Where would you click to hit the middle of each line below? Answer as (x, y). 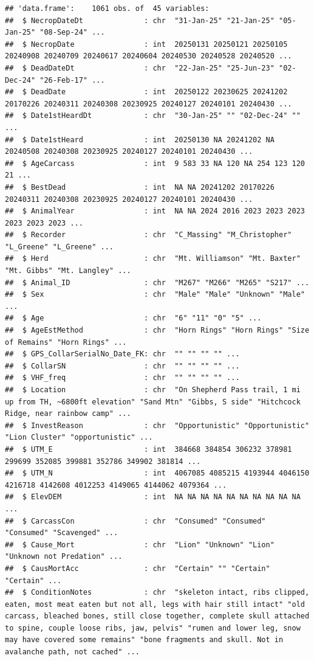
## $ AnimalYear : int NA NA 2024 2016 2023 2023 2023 (155, 211)
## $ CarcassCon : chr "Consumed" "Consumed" (135, 521)
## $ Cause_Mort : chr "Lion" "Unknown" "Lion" (140, 545)
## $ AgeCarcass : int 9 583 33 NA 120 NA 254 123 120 (155, 163)
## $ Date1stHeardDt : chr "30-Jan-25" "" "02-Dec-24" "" (153, 116)
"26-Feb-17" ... (72, 80)
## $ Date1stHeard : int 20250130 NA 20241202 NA (140, 140)
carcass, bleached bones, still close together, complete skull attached (157, 616)
